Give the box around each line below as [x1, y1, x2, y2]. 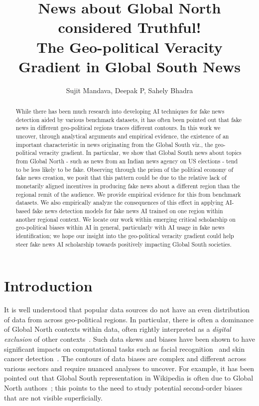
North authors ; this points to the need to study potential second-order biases [4, 382, 243, 393]
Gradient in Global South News [18, 56, 241, 76]
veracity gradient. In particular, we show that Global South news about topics [38, 148, 242, 157]
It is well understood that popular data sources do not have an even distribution [4, 304, 250, 315]
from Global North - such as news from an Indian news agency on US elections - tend [15, 157, 238, 165]
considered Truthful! [58, 17, 201, 37]
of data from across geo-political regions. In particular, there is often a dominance [4, 314, 254, 324]
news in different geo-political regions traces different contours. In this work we [15, 124, 221, 132]
